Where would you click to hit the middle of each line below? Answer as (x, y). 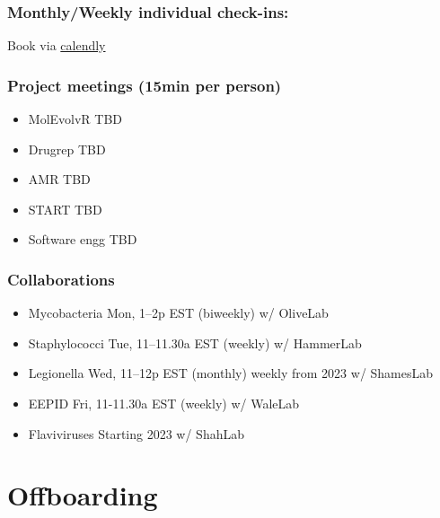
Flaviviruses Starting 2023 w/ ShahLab (136, 433)
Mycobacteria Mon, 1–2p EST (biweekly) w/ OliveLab (178, 313)
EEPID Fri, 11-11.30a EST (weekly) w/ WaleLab (164, 403)
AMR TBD (59, 179)
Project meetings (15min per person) (145, 85)
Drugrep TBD (67, 149)
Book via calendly (57, 45)
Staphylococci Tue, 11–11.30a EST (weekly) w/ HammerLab (195, 342)
